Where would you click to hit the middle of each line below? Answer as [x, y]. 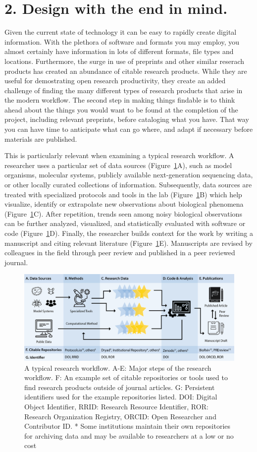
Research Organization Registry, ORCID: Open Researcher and [120, 416]
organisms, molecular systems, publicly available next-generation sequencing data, [129, 175]
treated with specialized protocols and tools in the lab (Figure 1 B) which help [123, 194]
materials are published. [41, 139]
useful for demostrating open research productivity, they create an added [115, 81]
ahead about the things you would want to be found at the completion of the [121, 109]
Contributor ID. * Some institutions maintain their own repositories [128, 426]
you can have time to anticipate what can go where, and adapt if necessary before [129, 129]
